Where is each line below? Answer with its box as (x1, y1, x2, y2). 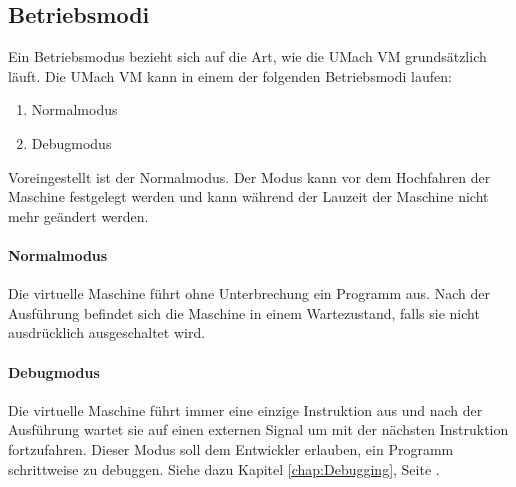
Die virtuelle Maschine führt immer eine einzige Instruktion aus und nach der (8, 399, 483, 420)
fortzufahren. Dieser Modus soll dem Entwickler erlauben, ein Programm (8, 438, 454, 459)
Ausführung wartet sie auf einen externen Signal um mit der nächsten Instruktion (8, 419, 509, 440)
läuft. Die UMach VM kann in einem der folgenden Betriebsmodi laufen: (8, 65, 452, 86)
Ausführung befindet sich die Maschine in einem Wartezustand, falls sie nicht (8, 302, 480, 323)
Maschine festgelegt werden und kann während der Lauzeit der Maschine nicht (8, 186, 489, 207)
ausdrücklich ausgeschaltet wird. (8, 322, 206, 343)
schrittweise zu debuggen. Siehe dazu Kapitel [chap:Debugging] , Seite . (8, 458, 440, 479)
